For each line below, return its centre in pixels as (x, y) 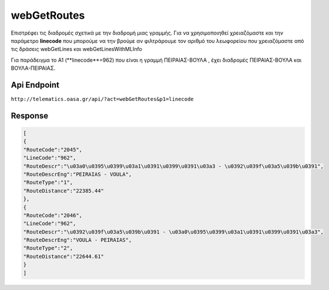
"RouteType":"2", (48, 248)
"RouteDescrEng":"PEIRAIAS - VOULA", (78, 174)
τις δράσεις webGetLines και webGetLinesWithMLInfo (76, 49)
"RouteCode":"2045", (53, 149)
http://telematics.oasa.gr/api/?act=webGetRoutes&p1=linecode (102, 99)
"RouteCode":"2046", (53, 215)
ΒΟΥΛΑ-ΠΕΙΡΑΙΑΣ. (33, 68)
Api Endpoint (35, 85)
